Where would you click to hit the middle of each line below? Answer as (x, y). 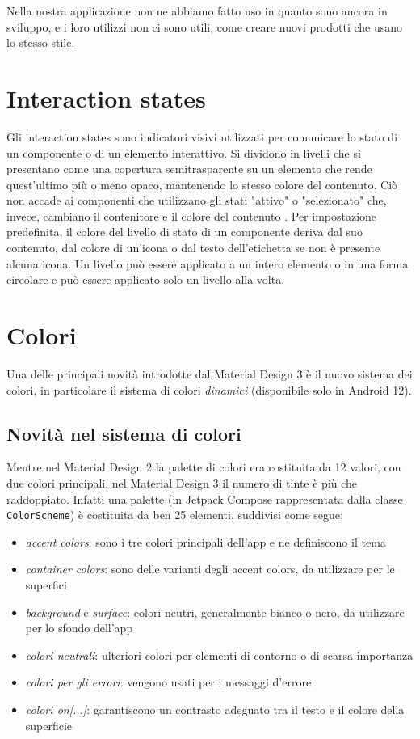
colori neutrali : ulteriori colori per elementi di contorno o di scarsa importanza (219, 655)
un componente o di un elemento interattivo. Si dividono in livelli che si (184, 152)
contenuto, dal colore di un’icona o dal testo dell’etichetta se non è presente (193, 248)
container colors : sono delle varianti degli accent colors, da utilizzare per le (210, 569)
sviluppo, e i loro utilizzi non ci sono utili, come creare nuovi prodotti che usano (205, 26)
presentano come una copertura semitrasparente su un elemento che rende (189, 169)
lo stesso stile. (41, 42)
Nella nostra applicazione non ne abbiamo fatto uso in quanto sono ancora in (197, 11)
